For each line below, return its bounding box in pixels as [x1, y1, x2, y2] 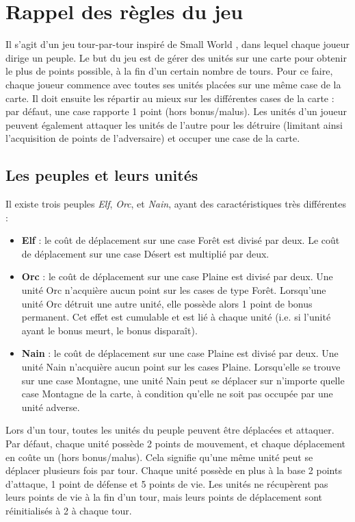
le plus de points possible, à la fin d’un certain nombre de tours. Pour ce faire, [5, 64, 333, 78]
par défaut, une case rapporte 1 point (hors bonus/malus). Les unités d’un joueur [5, 104, 347, 119]
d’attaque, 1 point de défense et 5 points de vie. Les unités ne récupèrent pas [5, 476, 328, 490]
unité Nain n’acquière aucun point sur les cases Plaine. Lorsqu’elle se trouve [21, 360, 341, 374]
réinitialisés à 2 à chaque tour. [5, 503, 132, 517]
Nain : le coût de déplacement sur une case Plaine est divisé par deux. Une [21, 346, 339, 360]
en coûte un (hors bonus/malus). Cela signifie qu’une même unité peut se [5, 449, 313, 464]
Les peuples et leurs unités [5, 164, 198, 186]
